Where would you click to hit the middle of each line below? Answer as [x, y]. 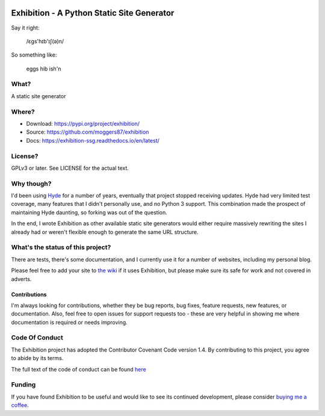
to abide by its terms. [37, 358]
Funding [23, 385]
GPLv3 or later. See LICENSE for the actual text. [70, 168]
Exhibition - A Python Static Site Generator [93, 13]
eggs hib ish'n [44, 69]
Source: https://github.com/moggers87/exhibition [88, 132]
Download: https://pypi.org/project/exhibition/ [83, 123]
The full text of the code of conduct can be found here [79, 369]
